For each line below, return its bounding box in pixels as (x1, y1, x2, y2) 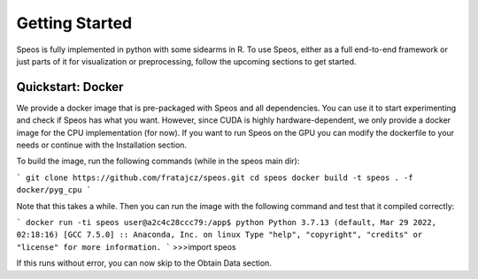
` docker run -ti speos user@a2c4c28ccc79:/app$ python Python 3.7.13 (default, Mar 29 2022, (16, 217, 437, 227)
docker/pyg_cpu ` (16, 185, 92, 195)
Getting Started (16, 13, 133, 33)
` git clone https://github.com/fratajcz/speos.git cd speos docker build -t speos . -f (16, 172, 413, 183)
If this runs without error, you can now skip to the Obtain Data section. (16, 258, 272, 268)
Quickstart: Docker (16, 79, 124, 94)
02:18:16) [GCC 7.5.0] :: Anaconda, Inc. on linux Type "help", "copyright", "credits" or (16, 230, 423, 240)
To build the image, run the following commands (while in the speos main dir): (16, 155, 300, 167)
